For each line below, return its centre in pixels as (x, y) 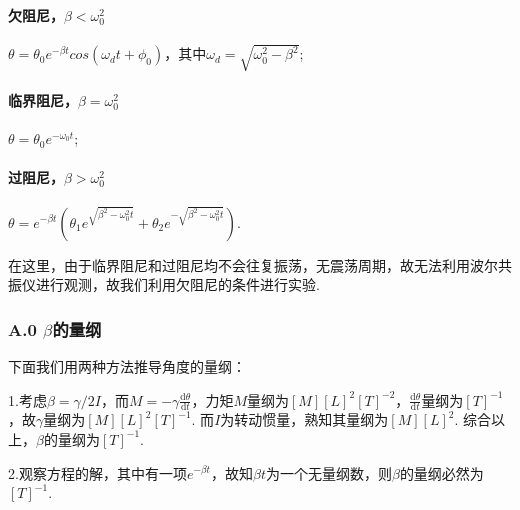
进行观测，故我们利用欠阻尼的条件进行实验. (177, 284)
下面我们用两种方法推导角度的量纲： (127, 365)
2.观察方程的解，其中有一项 (97, 472)
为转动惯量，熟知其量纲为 (304, 419)
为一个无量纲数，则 (328, 472)
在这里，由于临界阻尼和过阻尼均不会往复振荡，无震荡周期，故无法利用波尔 (253, 264)
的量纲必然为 (441, 472)
